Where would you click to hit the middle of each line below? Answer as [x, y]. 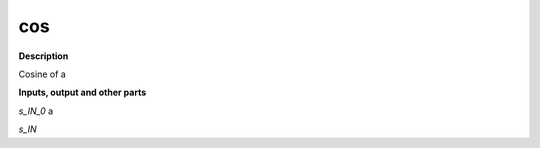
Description [43, 56]
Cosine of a [42, 74]
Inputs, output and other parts [82, 92]
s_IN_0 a [36, 111]
